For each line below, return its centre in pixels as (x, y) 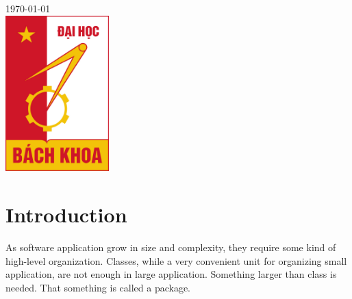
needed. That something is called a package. (98, 287)
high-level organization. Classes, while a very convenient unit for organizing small (176, 260)
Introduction (66, 214)
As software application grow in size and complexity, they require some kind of (171, 247)
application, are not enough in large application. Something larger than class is (171, 274)
